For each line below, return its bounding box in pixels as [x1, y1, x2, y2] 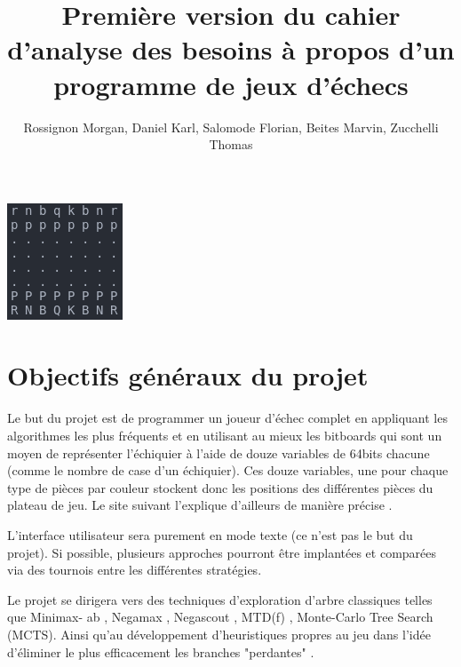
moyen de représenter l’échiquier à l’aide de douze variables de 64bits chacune [7, 443, 430, 462]
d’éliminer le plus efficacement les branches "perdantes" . [7, 642, 314, 661]
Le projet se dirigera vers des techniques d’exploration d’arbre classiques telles [7, 590, 433, 608]
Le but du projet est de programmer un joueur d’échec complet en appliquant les [7, 409, 448, 427]
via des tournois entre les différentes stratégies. [7, 560, 262, 579]
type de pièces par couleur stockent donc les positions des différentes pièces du [7, 478, 433, 496]
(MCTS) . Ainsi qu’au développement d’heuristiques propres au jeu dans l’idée [7, 624, 431, 643]
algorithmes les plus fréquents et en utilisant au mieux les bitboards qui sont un [7, 426, 442, 444]
